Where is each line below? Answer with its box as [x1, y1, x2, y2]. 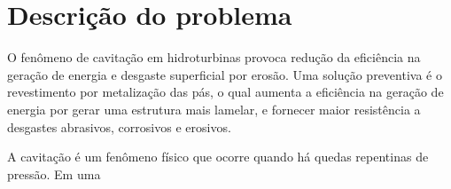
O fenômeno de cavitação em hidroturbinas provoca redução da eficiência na [7, 48, 421, 67]
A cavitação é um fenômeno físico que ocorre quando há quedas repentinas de [7, 147, 429, 166]
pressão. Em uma [7, 164, 101, 183]
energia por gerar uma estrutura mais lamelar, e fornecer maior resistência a [7, 99, 421, 118]
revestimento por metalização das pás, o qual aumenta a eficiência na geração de [7, 83, 444, 101]
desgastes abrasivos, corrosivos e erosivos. [7, 117, 231, 136]
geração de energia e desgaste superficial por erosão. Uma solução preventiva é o [7, 65, 442, 83]
